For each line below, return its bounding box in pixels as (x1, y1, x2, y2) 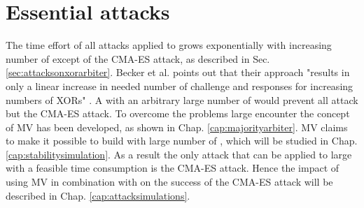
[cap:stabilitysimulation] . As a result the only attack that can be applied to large (6, 147, 352, 161)
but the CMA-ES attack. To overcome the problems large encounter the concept (6, 106, 350, 121)
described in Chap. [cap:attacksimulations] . (6, 188, 190, 202)
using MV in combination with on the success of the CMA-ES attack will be (6, 174, 333, 189)
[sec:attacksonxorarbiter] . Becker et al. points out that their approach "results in (6, 65, 350, 80)
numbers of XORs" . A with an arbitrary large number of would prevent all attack (6, 92, 358, 107)
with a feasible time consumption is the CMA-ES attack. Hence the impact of (6, 161, 339, 175)
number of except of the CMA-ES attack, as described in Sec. (6, 51, 270, 66)
